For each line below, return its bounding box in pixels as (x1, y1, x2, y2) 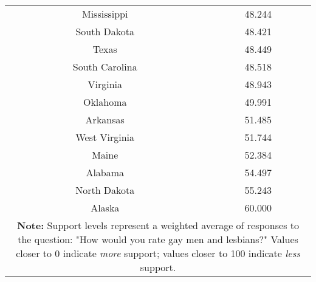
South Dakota (75, 24, 135, 38)
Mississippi (81, 7, 128, 21)
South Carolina (72, 60, 137, 74)
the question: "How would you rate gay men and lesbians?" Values (18, 232, 298, 246)
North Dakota (75, 183, 135, 197)
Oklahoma (83, 95, 127, 109)
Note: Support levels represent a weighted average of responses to (16, 218, 300, 232)
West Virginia (75, 130, 135, 144)
